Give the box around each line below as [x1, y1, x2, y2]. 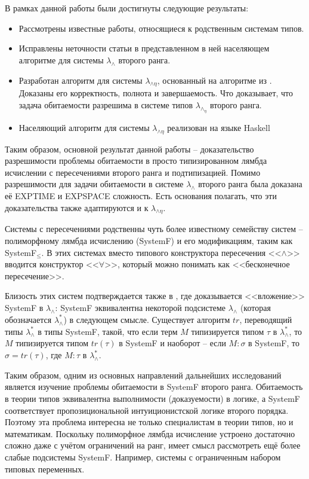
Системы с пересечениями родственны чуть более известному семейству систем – [5, 222, 303, 235]
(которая [240, 301, 271, 314]
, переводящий [239, 313, 292, 325]
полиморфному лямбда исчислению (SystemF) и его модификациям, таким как [5, 234, 293, 247]
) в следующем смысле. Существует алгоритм [63, 313, 230, 325]
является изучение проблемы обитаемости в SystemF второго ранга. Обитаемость [5, 380, 303, 393]
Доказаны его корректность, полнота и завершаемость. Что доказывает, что [18, 87, 293, 99]
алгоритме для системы [18, 53, 104, 66]
